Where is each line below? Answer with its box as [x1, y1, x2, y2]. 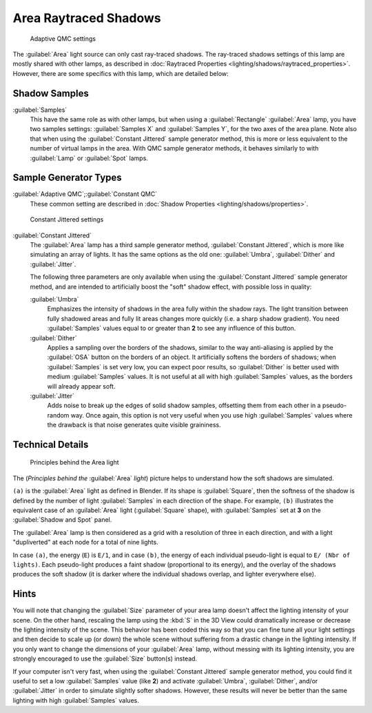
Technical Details [12, 438, 89, 450]
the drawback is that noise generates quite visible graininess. [47, 421, 221, 429]
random [47, 411, 70, 419]
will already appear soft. [47, 382, 116, 390]
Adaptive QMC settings [30, 35, 96, 43]
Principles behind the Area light [30, 458, 120, 467]
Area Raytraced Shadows [12, 10, 161, 26]
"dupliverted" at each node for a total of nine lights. [12, 538, 158, 547]
